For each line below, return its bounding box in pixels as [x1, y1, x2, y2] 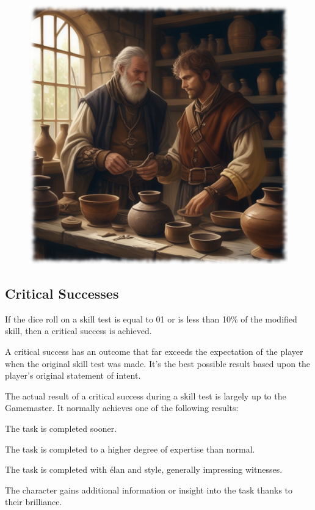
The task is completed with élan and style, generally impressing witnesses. [5, 463, 283, 476]
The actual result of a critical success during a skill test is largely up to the [5, 389, 286, 402]
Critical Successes [5, 283, 119, 302]
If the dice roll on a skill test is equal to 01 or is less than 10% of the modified [5, 312, 297, 325]
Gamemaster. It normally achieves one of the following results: [5, 401, 239, 414]
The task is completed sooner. [5, 421, 117, 434]
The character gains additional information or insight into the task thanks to [5, 483, 293, 496]
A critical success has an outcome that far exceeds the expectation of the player [5, 344, 303, 357]
